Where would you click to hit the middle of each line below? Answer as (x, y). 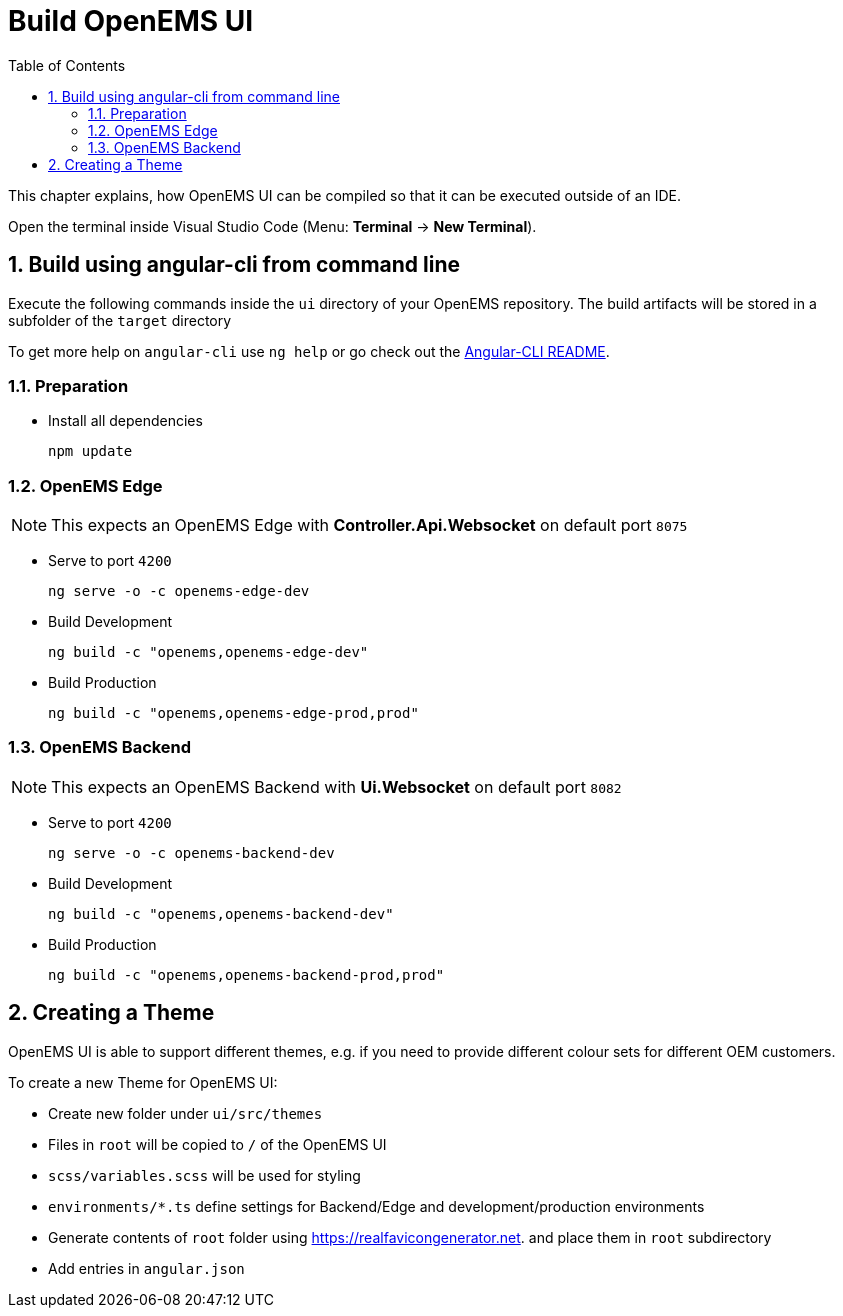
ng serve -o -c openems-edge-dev (179, 591)
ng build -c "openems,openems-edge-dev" (208, 652)
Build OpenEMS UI (131, 21)
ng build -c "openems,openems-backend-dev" (221, 913)
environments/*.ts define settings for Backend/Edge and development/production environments (376, 1206)
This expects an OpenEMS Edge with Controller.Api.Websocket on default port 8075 (369, 525)
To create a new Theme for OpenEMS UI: (143, 1082)
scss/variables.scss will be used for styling (204, 1175)
